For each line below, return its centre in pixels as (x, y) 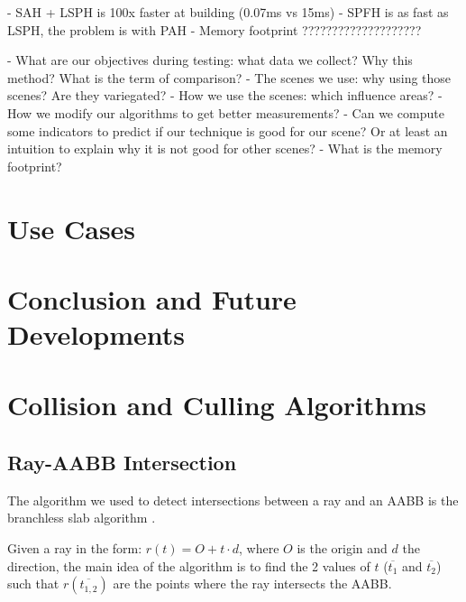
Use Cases (72, 228)
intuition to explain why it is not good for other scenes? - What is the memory (225, 148)
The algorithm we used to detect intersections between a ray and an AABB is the (233, 500)
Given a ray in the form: (75, 548)
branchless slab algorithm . (82, 518)
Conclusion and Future (152, 298)
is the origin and (342, 548)
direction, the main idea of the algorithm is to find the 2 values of (189, 565)
